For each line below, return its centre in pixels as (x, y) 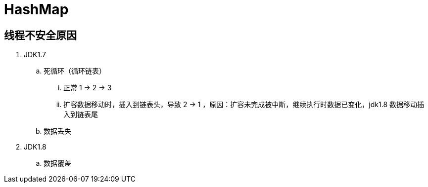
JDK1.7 (35, 55)
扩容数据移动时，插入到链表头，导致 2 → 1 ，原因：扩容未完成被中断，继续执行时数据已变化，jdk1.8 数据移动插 (244, 105)
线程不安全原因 (40, 35)
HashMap (36, 9)
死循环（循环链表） (75, 71)
